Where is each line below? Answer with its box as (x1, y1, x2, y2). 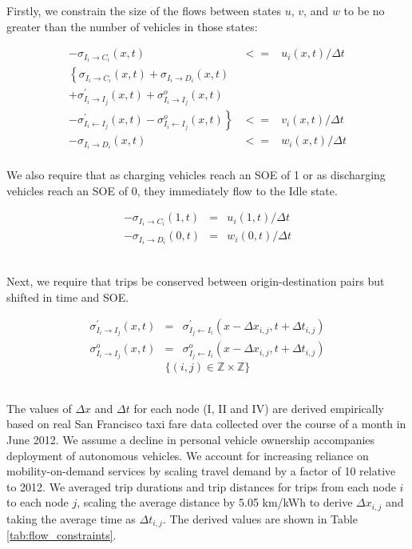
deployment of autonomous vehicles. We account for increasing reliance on (6, 447, 369, 463)
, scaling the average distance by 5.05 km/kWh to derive (77, 494, 353, 511)
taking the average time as (6, 510, 136, 527)
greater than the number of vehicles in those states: (6, 18, 258, 34)
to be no (343, 2, 385, 18)
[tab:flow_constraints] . (6, 527, 117, 543)
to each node (6, 494, 69, 511)
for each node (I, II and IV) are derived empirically (133, 399, 384, 416)
